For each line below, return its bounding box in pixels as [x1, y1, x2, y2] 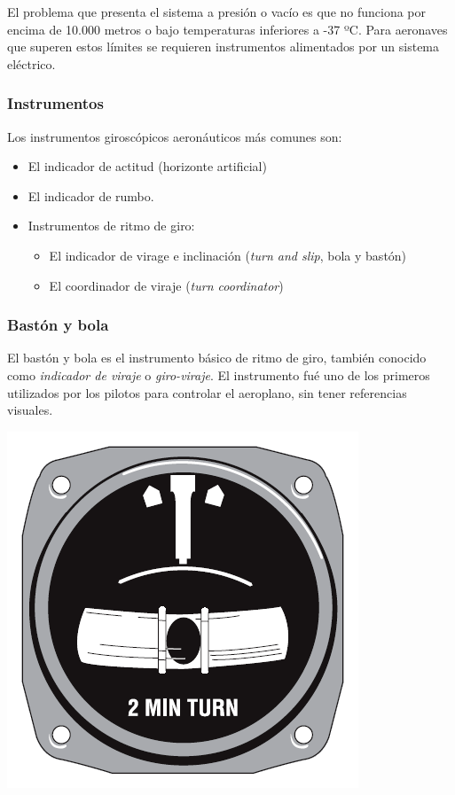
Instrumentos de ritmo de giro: [27, 216, 195, 235]
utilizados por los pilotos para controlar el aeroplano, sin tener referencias [7, 383, 407, 401]
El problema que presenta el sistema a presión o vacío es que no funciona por [7, 3, 427, 20]
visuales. [7, 401, 53, 419]
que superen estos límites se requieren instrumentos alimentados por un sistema [7, 37, 440, 56]
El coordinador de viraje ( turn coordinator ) [49, 276, 284, 294]
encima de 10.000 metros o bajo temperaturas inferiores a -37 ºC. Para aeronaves [7, 19, 448, 38]
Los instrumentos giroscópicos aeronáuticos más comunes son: [7, 127, 342, 145]
